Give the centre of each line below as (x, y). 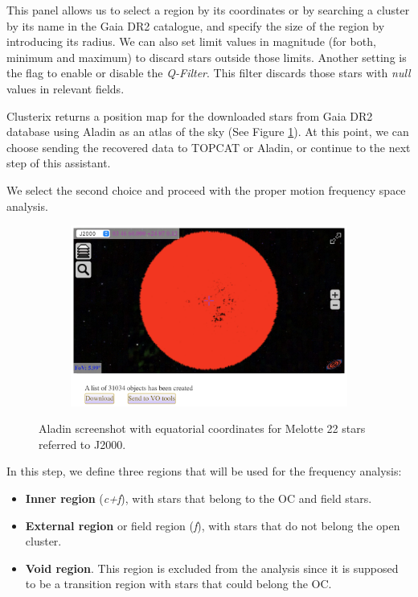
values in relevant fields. (66, 88)
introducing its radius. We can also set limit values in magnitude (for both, (191, 41)
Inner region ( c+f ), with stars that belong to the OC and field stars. (199, 498)
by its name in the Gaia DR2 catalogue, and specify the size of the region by (196, 25)
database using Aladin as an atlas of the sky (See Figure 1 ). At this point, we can (208, 132)
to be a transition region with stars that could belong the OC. (178, 584)
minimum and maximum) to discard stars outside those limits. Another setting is (207, 57)
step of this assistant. (59, 163)
